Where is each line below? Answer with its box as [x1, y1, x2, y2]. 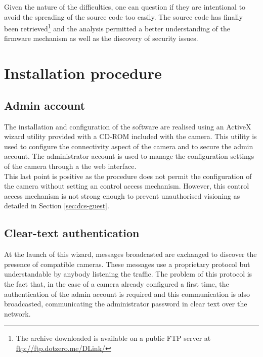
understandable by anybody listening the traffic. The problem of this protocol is [4, 269, 252, 279]
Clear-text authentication [4, 225, 140, 241]
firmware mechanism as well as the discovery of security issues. [4, 33, 198, 43]
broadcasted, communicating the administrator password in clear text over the [4, 298, 247, 309]
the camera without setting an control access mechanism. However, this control [4, 181, 249, 191]
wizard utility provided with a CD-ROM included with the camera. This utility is [4, 131, 257, 142]
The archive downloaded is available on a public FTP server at [16, 333, 211, 343]
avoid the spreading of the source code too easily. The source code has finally [4, 11, 243, 22]
